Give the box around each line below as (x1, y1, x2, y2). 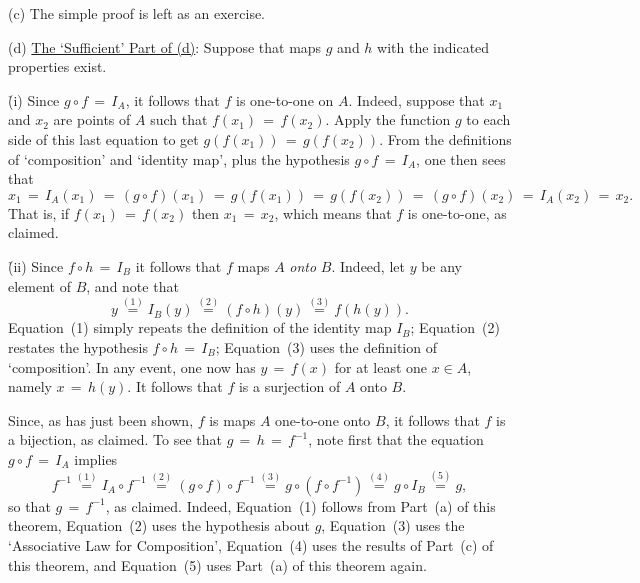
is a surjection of (238, 376, 341, 397)
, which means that (274, 202, 392, 223)
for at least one (334, 356, 428, 377)
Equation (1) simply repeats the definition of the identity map (8, 317, 392, 338)
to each (466, 109, 511, 130)
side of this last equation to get (8, 128, 199, 149)
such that (150, 109, 208, 130)
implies (74, 448, 118, 469)
